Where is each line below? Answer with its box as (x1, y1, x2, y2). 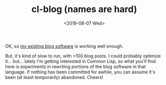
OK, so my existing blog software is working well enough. (5, 43, 124, 49)
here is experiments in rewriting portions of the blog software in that (5, 63, 146, 69)
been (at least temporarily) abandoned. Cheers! (5, 74, 104, 80)
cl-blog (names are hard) (31, 4, 137, 15)
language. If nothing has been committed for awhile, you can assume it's (5, 69, 155, 75)
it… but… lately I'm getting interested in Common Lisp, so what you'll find (5, 58, 156, 64)
